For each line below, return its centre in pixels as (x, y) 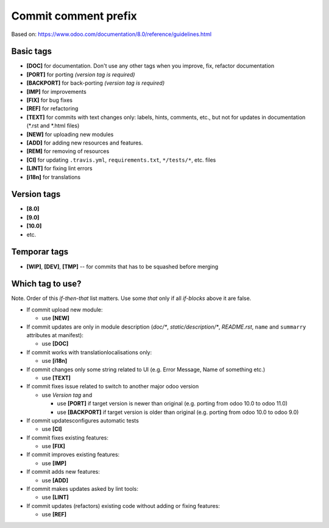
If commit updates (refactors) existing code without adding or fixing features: (123, 505)
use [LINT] (55, 498)
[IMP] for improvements (56, 91)
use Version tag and (67, 395)
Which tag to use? (46, 284)
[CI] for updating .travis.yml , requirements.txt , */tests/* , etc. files (121, 160)
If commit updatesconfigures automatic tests (83, 420)
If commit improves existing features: (73, 455)
